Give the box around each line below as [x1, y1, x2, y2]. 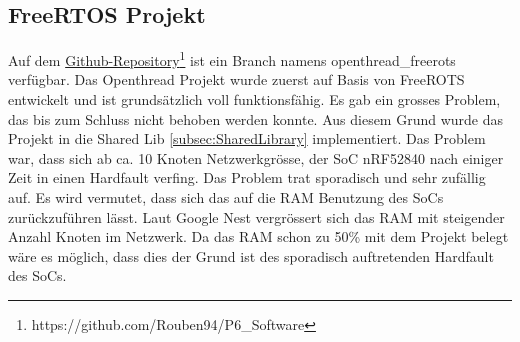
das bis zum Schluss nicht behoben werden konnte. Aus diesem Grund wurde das [8, 108, 504, 129]
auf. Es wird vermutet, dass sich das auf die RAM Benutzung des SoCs [8, 187, 444, 208]
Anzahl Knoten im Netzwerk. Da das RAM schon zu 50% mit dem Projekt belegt [8, 226, 509, 247]
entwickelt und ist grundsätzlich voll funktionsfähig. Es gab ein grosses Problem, [8, 89, 501, 110]
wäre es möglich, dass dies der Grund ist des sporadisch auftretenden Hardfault [8, 245, 494, 266]
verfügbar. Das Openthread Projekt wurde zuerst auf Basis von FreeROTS [8, 69, 465, 90]
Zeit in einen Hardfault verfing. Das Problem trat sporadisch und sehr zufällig [8, 167, 486, 188]
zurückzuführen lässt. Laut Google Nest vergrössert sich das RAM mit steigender [8, 206, 505, 227]
